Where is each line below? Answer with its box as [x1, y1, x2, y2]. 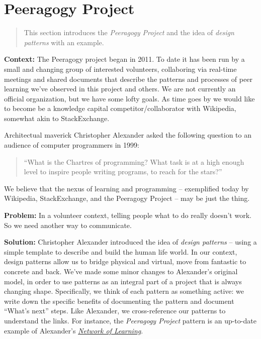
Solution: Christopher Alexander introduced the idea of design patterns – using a [4, 237, 257, 247]
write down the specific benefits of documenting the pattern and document [4, 295, 234, 306]
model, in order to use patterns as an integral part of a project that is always [4, 276, 242, 286]
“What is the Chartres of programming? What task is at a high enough [24, 156, 244, 167]
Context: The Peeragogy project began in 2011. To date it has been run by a [4, 54, 245, 64]
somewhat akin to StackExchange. [4, 112, 110, 123]
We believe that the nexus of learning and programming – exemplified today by [4, 183, 249, 193]
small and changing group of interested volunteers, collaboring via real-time [4, 63, 237, 74]
